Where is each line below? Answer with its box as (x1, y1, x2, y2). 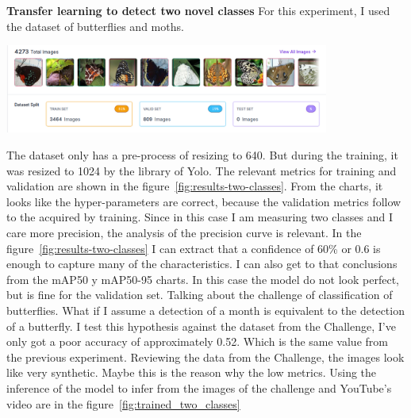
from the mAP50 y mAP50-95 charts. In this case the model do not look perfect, (6, 270, 399, 287)
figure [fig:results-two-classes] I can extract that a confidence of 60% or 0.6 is (6, 240, 381, 256)
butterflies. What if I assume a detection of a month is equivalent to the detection (6, 301, 405, 318)
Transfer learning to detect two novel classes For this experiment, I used (6, 2, 390, 18)
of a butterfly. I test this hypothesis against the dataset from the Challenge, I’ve (6, 317, 396, 334)
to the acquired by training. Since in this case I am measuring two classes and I (6, 209, 394, 225)
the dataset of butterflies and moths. (6, 17, 184, 34)
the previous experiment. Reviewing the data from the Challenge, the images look (6, 348, 405, 365)
